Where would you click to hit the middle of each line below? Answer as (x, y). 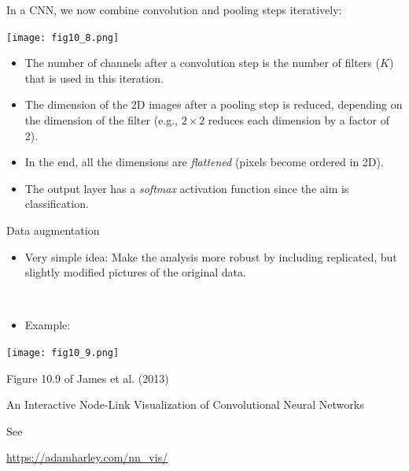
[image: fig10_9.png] (63, 352)
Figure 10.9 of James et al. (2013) (88, 378)
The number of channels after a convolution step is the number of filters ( (202, 63)
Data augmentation (53, 230)
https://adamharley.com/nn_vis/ (87, 457)
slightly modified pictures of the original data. (135, 272)
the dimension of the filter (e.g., (101, 120)
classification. (57, 204)
